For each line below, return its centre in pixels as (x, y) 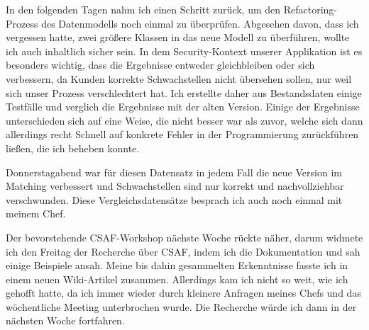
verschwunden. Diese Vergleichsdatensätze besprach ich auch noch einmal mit (174, 199)
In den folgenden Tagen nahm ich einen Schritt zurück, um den (143, 9)
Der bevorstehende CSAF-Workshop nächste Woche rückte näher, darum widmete (184, 237)
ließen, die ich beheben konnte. (73, 148)
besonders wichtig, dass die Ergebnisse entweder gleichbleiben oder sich (160, 65)
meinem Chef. (36, 214)
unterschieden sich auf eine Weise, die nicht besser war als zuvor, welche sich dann (184, 120)
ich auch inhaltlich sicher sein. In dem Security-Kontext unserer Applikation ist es (184, 51)
